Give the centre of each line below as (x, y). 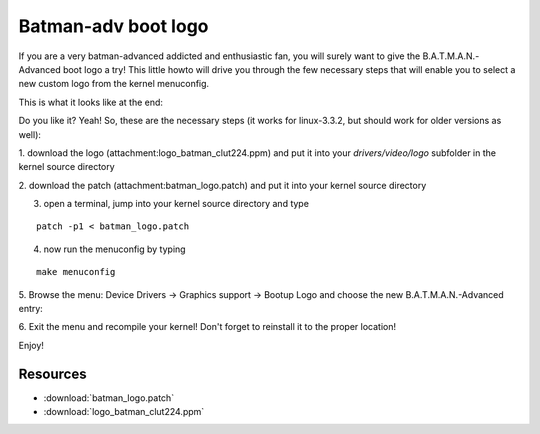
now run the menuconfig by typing (114, 249)
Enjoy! (31, 345)
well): (30, 134)
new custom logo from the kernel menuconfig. (114, 84)
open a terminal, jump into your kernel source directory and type (176, 204)
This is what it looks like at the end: (91, 102)
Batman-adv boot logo (113, 26)
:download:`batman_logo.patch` (109, 397)
